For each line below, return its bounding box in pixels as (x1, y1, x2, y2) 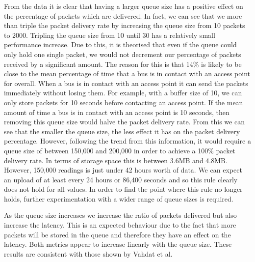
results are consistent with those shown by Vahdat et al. (4, 248, 173, 259)
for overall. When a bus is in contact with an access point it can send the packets (4, 78, 248, 88)
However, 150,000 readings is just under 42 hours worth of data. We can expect (4, 165, 242, 175)
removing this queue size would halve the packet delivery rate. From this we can (4, 116, 245, 127)
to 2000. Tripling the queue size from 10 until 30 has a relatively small (4, 29, 215, 40)
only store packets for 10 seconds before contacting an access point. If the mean (4, 97, 243, 107)
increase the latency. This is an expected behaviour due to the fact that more (4, 220, 236, 230)
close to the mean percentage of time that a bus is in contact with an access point (4, 68, 251, 79)
